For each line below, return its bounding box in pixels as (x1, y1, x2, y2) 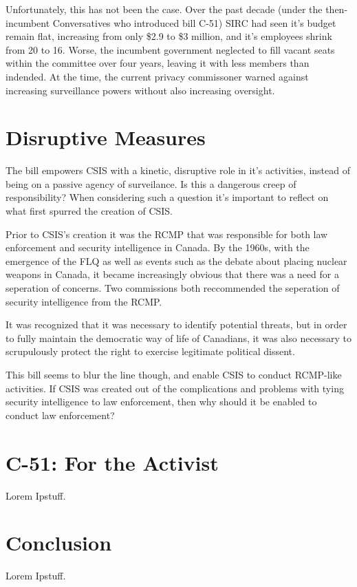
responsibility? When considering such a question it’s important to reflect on (6, 190, 329, 204)
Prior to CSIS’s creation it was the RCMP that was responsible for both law (6, 226, 328, 241)
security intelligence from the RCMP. (6, 294, 162, 308)
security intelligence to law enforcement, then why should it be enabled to (6, 394, 317, 409)
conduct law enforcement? (6, 407, 115, 422)
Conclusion (6, 529, 112, 557)
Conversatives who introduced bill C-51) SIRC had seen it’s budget (52, 15, 336, 30)
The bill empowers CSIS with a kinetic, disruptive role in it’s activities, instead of (6, 163, 351, 178)
